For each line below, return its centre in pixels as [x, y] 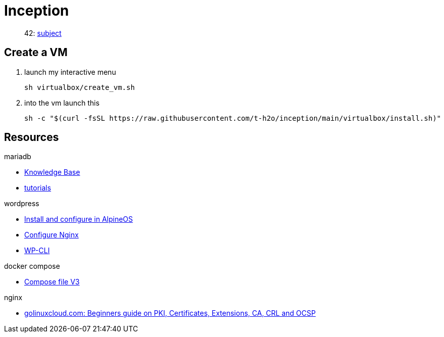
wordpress [22, 204]
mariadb [18, 157]
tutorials [38, 188]
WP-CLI [37, 251]
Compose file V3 [52, 282]
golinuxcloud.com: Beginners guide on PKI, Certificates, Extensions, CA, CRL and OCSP [170, 313]
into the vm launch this [62, 103]
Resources [32, 137]
